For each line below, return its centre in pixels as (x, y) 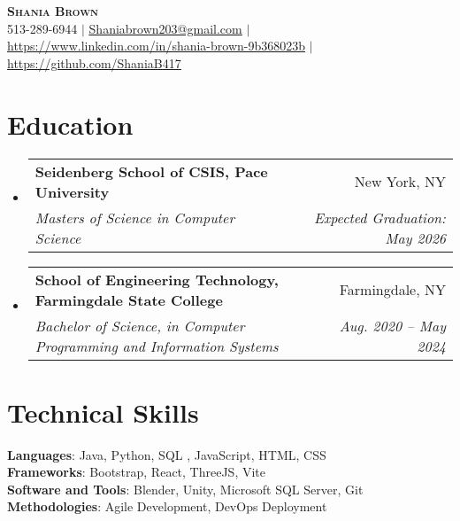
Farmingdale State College (129, 299)
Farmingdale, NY (392, 289)
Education (70, 124)
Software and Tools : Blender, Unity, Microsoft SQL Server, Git (185, 489)
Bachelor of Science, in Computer (140, 325)
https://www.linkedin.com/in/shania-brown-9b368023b (157, 46)
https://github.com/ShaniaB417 (94, 62)
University (72, 191)
